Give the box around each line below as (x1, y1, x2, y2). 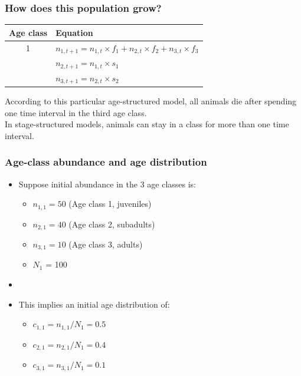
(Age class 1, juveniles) (68, 197, 152, 210)
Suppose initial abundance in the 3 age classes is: (18, 177, 197, 190)
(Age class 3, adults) (68, 238, 143, 250)
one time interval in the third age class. (5, 106, 147, 118)
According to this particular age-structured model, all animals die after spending (5, 94, 297, 107)
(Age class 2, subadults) (68, 217, 155, 230)
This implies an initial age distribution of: (18, 298, 170, 310)
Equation (55, 26, 93, 38)
